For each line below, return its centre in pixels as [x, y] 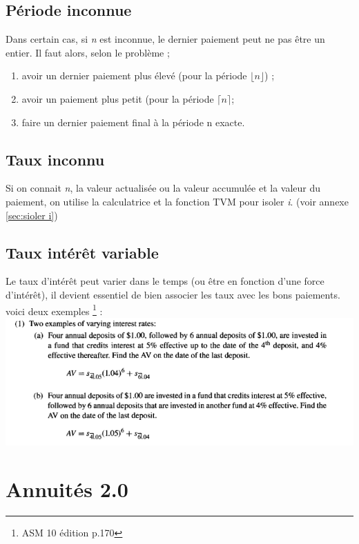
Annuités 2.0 [67, 488]
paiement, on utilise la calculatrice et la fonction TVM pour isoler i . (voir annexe [177, 201]
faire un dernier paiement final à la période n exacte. [133, 122]
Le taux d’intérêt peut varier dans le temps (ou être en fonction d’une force [165, 281]
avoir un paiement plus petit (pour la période [118, 98]
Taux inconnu [55, 159]
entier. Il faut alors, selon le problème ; [88, 52]
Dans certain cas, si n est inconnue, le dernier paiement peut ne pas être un [165, 39]
